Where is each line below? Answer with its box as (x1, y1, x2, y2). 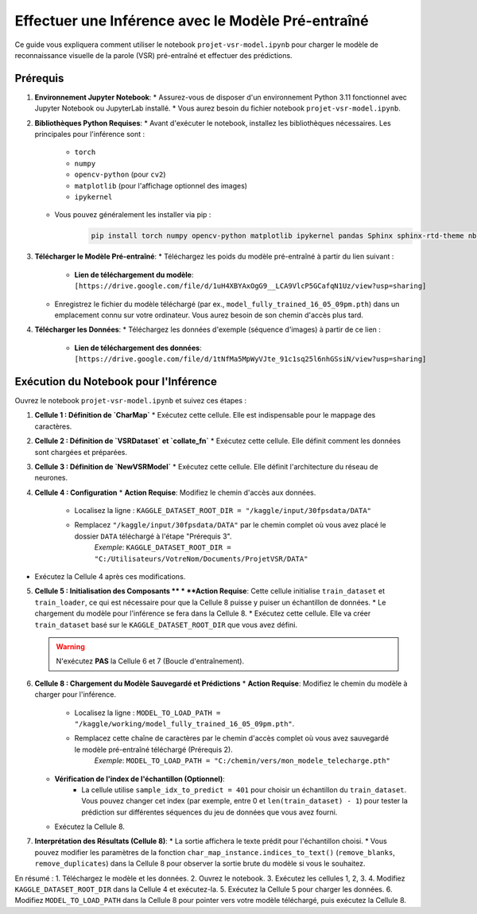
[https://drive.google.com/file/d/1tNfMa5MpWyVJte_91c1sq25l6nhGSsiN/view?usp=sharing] (74, 355, 427, 364)
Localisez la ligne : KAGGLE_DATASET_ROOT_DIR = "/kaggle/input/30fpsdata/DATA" (74, 506, 372, 515)
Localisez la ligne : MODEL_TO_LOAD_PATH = (74, 708, 221, 718)
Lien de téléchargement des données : (74, 343, 202, 352)
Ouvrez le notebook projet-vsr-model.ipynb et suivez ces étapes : (14, 395, 246, 405)
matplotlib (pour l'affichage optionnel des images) (74, 181, 248, 190)
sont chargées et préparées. (34, 447, 127, 457)
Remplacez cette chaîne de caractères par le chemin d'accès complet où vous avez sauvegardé (74, 733, 390, 743)
